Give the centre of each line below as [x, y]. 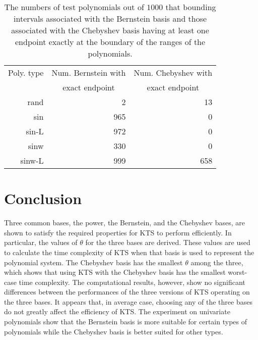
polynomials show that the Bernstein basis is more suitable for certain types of [126, 322]
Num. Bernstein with [89, 72]
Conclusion [43, 198]
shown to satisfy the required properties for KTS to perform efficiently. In [118, 232]
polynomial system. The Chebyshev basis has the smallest [93, 262]
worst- [238, 272]
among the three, [217, 262]
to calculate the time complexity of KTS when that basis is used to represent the [129, 252]
